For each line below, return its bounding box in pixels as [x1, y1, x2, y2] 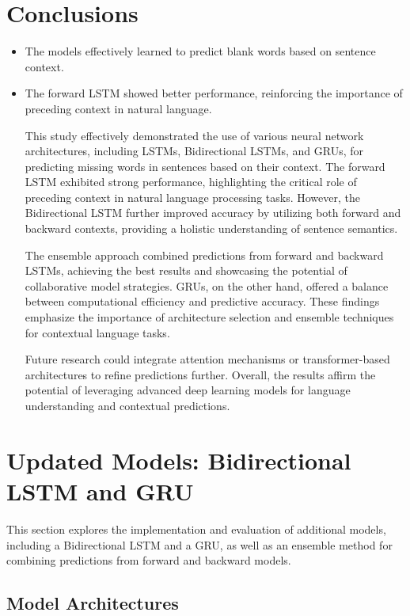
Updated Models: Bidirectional [6, 443, 351, 476]
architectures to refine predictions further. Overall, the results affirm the [25, 366, 376, 382]
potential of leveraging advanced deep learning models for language [25, 382, 351, 398]
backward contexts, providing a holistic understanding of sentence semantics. [25, 220, 398, 237]
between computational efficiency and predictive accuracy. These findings [25, 293, 380, 310]
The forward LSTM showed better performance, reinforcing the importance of [25, 85, 403, 101]
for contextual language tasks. [25, 324, 170, 340]
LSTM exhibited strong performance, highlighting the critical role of [25, 173, 357, 190]
